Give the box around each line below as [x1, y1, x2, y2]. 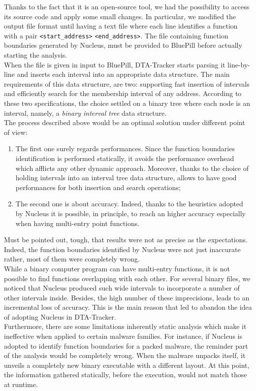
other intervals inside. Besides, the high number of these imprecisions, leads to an [4, 292, 250, 302]
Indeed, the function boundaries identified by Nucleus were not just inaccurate [4, 244, 241, 254]
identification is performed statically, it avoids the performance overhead [15, 153, 234, 163]
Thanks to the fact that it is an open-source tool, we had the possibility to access [4, 1, 250, 11]
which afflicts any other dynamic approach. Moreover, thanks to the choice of [15, 163, 249, 173]
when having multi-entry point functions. [15, 218, 140, 228]
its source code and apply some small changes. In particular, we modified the [4, 11, 236, 21]
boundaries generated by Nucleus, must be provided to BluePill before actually [4, 40, 242, 50]
